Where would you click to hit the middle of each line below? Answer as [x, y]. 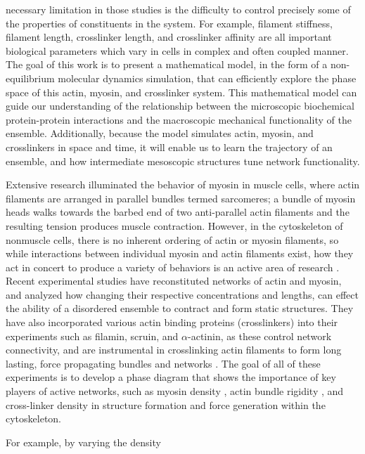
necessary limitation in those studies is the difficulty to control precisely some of [178, 9]
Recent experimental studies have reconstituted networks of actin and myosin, [174, 281]
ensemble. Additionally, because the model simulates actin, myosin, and [160, 133]
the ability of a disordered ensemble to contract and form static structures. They [180, 308]
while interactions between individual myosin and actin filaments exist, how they [180, 253]
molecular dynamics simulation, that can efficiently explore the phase [207, 78]
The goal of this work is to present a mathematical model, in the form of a [167, 64]
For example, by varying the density [83, 442]
